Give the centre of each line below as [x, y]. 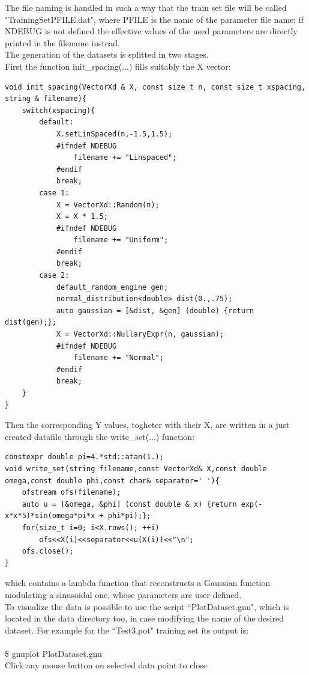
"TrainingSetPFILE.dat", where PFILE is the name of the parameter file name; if [154, 19]
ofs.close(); [48, 551]
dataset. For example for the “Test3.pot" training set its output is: [127, 630]
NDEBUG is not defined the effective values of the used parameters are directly [151, 31]
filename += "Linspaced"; [125, 158]
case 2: [54, 276]
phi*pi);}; [129, 516]
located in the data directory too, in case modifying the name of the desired [144, 618]
